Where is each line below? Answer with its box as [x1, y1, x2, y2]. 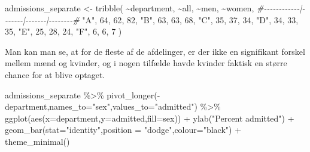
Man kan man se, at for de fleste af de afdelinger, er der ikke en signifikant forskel [5, 45, 305, 57]
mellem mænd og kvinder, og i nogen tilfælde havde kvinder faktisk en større [5, 57, 287, 69]
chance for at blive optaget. [5, 68, 105, 80]
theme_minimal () [5, 135, 70, 147]
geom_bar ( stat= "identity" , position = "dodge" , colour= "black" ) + [5, 123, 242, 136]
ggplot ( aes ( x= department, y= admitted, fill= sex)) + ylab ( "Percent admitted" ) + [5, 111, 294, 124]
